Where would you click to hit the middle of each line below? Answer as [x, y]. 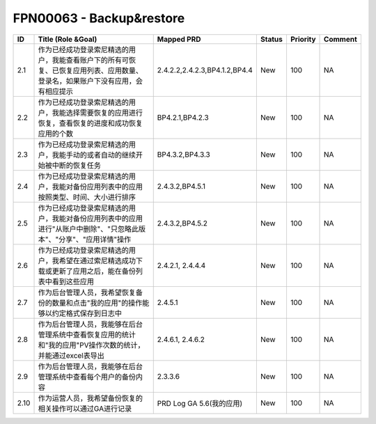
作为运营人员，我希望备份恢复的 [90, 398]
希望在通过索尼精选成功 [97, 260]
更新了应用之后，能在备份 [94, 271]
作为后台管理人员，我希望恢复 [87, 292]
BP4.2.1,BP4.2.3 [183, 117]
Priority [303, 39]
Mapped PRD [179, 39]
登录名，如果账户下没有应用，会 [90, 81]
